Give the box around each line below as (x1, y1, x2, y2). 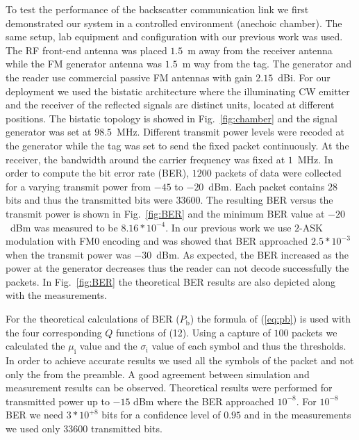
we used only (6, 421, 60, 436)
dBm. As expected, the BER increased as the (156, 247, 349, 261)
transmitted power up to (6, 393, 110, 408)
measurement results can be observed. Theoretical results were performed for (6, 380, 333, 395)
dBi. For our (278, 70, 331, 84)
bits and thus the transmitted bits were (6, 193, 173, 207)
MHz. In (297, 152, 333, 166)
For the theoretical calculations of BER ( (6, 311, 180, 326)
